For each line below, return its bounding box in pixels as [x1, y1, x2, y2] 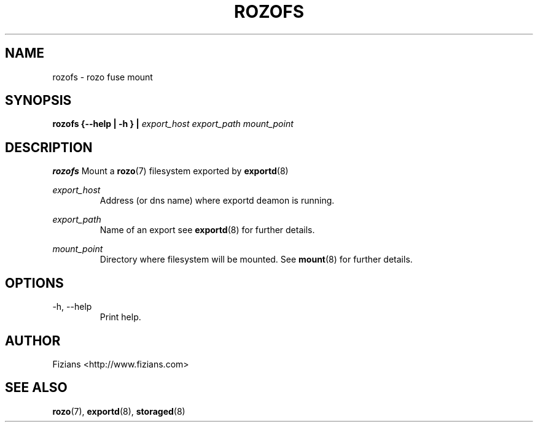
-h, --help [52, 301, 92, 312]
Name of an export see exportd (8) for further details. [99, 225, 315, 236]
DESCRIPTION [5, 139, 93, 155]
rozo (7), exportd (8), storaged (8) [52, 406, 185, 417]
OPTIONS [5, 275, 64, 291]
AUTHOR [5, 333, 61, 348]
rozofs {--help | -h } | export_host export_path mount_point [52, 118, 294, 129]
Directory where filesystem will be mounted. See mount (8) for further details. [99, 254, 413, 265]
